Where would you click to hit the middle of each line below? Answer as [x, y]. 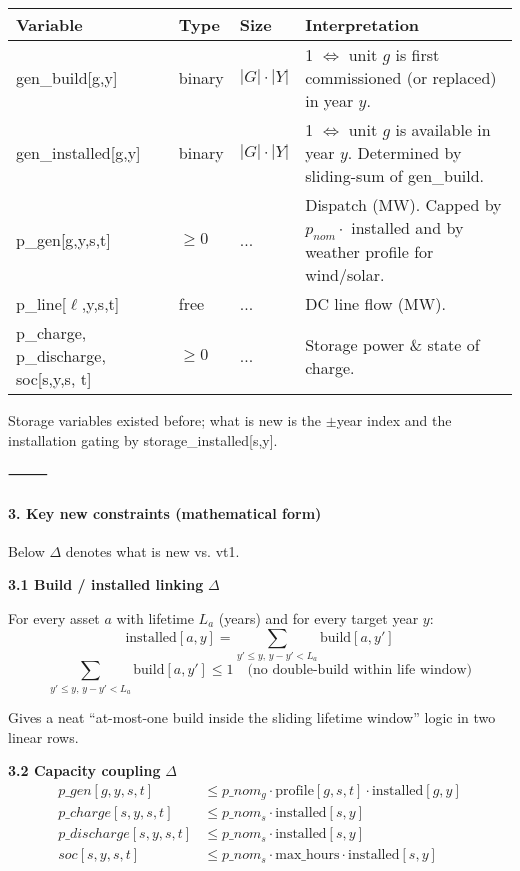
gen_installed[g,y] [78, 152]
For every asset [54, 617]
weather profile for [369, 252]
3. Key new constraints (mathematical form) [165, 512]
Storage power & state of [392, 344]
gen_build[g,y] [67, 77]
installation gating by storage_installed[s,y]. [143, 439]
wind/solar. [345, 275]
